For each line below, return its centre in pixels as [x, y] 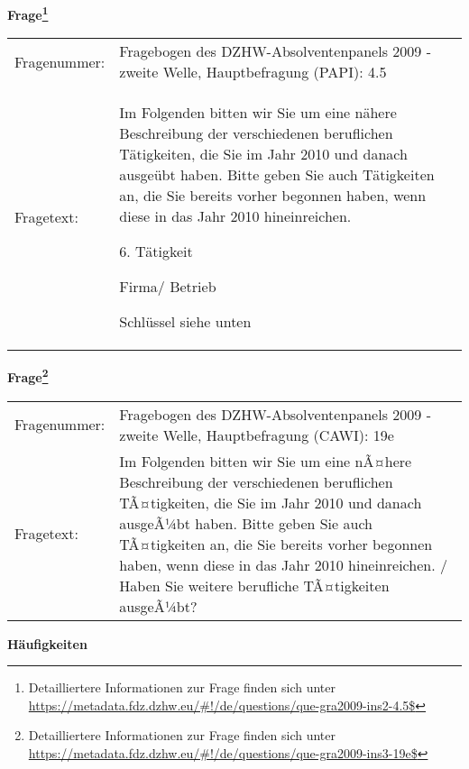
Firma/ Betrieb [168, 287]
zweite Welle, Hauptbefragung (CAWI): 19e [257, 435]
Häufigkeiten [47, 643]
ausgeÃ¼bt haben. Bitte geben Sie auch [246, 523]
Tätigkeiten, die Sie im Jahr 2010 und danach [263, 154]
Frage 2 [28, 375]
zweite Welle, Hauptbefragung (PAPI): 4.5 [253, 72]
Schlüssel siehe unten [185, 322]
